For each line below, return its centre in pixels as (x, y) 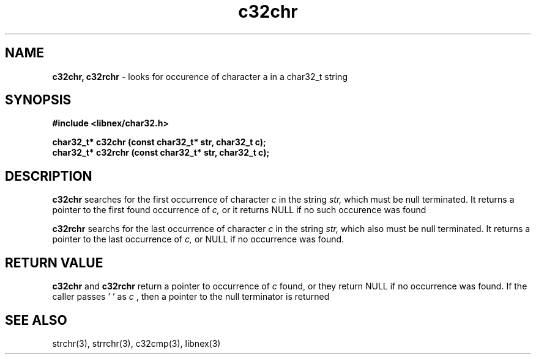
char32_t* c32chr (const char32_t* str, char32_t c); (159, 142)
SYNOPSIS (38, 100)
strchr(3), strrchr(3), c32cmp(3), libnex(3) (136, 343)
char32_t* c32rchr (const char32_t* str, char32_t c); (161, 153)
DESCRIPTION (49, 176)
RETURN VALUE (54, 263)
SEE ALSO (36, 320)
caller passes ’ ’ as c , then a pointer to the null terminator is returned (191, 297)
